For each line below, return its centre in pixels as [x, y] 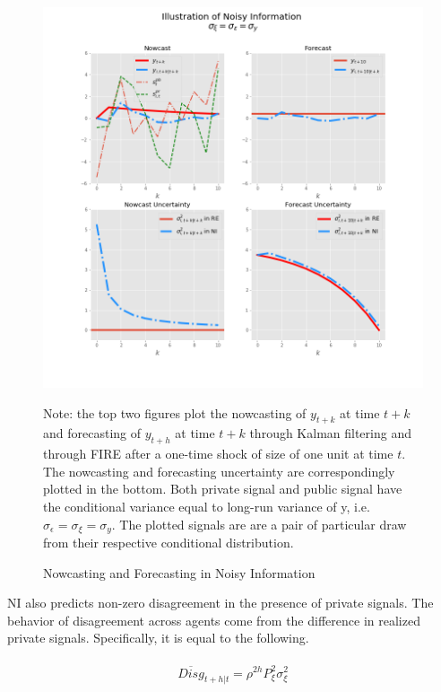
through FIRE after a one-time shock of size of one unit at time [218, 454]
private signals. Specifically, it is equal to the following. [158, 638]
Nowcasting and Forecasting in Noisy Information [179, 572]
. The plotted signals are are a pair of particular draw [259, 524]
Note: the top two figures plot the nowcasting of [175, 412]
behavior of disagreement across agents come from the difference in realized [214, 620]
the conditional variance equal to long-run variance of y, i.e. [207, 506]
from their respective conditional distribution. [169, 543]
